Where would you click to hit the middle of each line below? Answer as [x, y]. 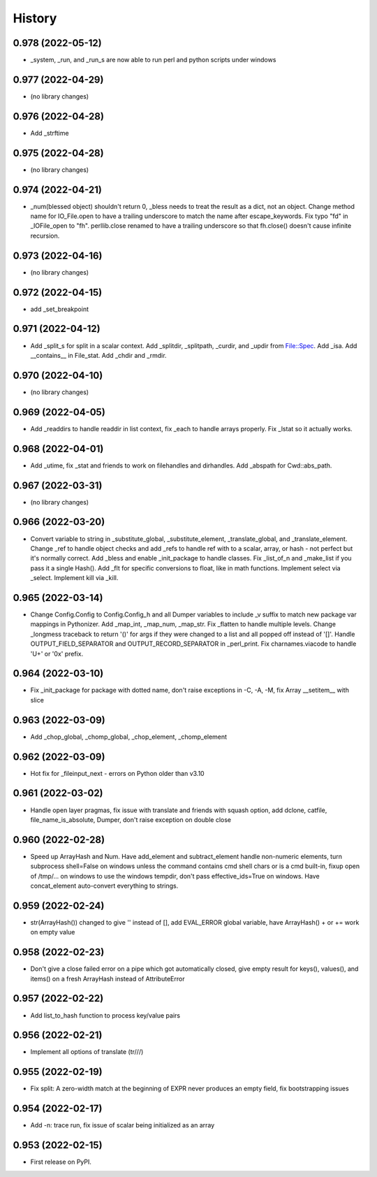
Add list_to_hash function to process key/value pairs [105, 1015]
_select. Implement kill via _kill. [74, 578]
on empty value [53, 932]
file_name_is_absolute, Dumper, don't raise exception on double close [131, 819]
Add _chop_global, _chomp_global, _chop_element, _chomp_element [128, 737]
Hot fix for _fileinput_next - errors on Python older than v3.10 [118, 773]
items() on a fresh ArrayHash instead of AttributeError [108, 979]
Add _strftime [50, 133]
